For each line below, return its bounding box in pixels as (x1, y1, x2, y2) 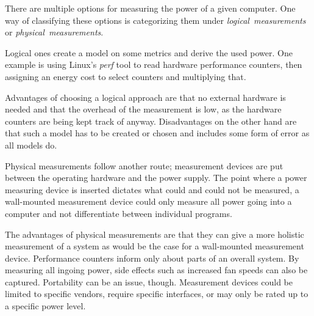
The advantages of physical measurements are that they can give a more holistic (5, 227, 304, 240)
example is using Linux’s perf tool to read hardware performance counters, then (5, 58, 302, 71)
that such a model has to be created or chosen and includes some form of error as (5, 127, 310, 139)
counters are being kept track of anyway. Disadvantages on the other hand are (5, 114, 297, 127)
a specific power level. (5, 299, 86, 312)
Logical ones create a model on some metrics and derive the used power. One (5, 46, 293, 59)
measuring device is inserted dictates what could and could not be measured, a (5, 183, 299, 196)
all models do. (5, 138, 57, 151)
